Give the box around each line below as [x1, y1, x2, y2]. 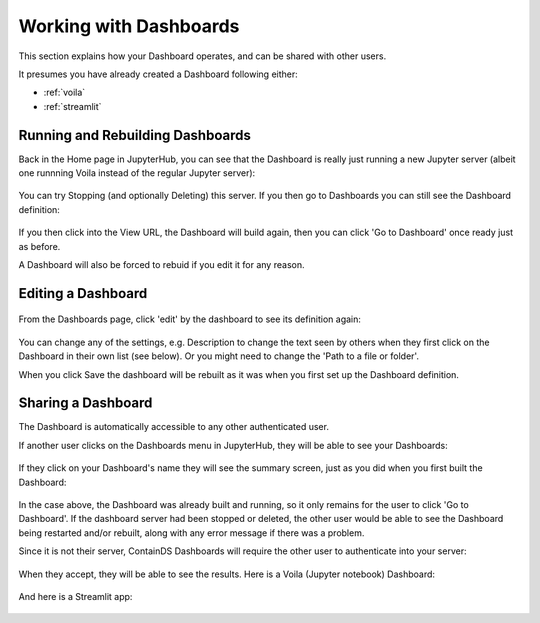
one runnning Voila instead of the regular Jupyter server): [18, 167, 256, 179]
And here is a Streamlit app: [18, 590, 133, 602]
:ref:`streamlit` [43, 100, 102, 112]
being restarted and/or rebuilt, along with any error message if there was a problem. [18, 526, 365, 539]
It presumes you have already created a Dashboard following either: [18, 68, 299, 80]
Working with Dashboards [18, 15, 240, 37]
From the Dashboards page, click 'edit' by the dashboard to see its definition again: [18, 313, 362, 325]
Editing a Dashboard [18, 285, 148, 302]
